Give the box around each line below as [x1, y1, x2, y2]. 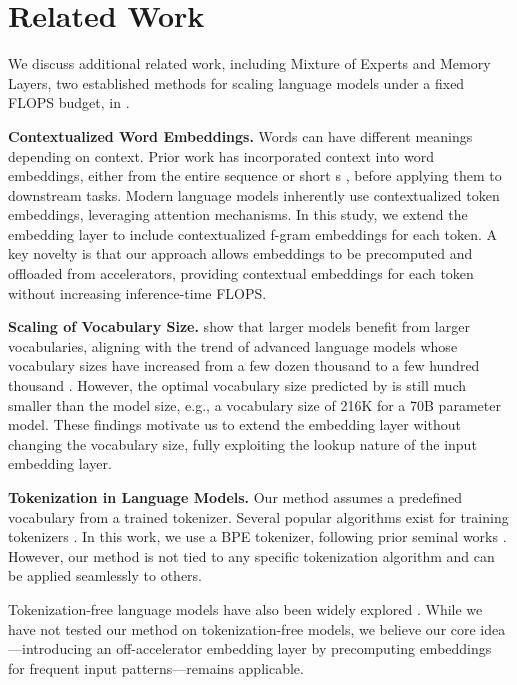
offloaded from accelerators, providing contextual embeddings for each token [8, 263, 474, 284]
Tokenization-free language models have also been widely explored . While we [8, 598, 483, 619]
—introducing [8, 638, 93, 659]
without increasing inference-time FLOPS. [8, 282, 267, 303]
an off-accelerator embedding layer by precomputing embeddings [96, 638, 492, 659]
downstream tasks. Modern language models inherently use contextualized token [8, 184, 500, 205]
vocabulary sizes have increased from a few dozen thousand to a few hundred [8, 355, 480, 376]
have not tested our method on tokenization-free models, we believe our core [8, 618, 476, 639]
